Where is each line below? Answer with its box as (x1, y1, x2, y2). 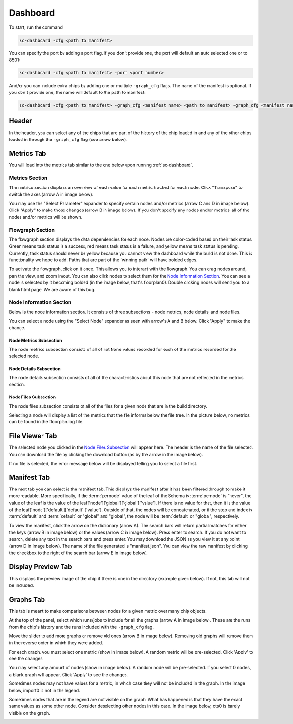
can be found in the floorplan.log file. (9, 419, 84, 425)
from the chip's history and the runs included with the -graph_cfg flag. (9, 624, 154, 630)
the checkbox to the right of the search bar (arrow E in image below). (9, 550, 148, 556)
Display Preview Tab (9, 563, 73, 571)
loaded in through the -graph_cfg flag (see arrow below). (9, 137, 127, 142)
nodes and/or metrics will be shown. (9, 214, 83, 220)
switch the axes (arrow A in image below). (9, 191, 94, 197)
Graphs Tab (9, 595, 45, 604)
